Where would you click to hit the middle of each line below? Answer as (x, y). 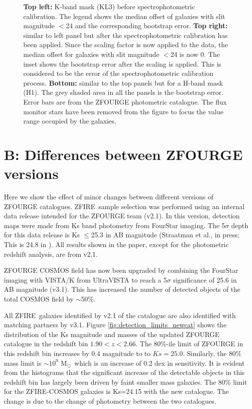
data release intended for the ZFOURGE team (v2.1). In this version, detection (122, 216)
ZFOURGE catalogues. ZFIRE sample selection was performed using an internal (124, 206)
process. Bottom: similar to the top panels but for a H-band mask (123, 82)
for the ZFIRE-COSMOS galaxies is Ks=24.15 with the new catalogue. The (117, 391)
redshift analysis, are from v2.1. (51, 254)
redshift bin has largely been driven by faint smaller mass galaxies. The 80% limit (126, 382)
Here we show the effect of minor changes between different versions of (109, 197)
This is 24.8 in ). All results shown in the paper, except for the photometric (116, 244)
